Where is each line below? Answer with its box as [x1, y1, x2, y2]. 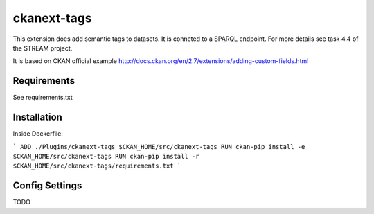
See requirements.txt [12, 93, 73, 102]
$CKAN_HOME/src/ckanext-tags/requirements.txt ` [12, 162, 181, 170]
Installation [12, 112, 62, 123]
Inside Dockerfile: [12, 130, 64, 138]
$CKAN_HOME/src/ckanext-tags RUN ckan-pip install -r [12, 152, 199, 160]
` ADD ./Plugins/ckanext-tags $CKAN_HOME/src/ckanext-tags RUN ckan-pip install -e [12, 143, 305, 150]
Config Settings [12, 180, 82, 192]
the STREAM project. [12, 44, 73, 52]
